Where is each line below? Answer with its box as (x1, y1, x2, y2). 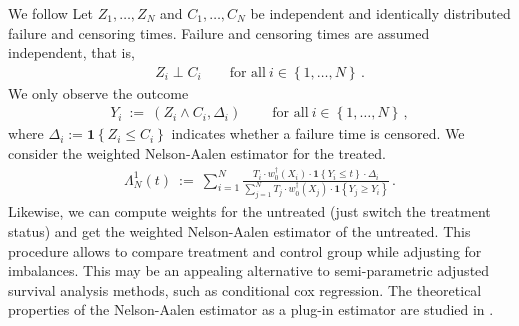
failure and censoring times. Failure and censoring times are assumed (8, 22, 430, 43)
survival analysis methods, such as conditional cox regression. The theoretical (8, 279, 482, 300)
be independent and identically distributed (250, 3, 511, 23)
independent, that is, (8, 42, 135, 63)
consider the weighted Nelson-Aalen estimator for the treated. (8, 143, 386, 164)
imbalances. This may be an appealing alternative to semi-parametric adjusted (8, 260, 490, 281)
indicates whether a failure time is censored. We (171, 123, 465, 144)
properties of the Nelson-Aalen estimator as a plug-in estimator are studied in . (8, 299, 494, 320)
